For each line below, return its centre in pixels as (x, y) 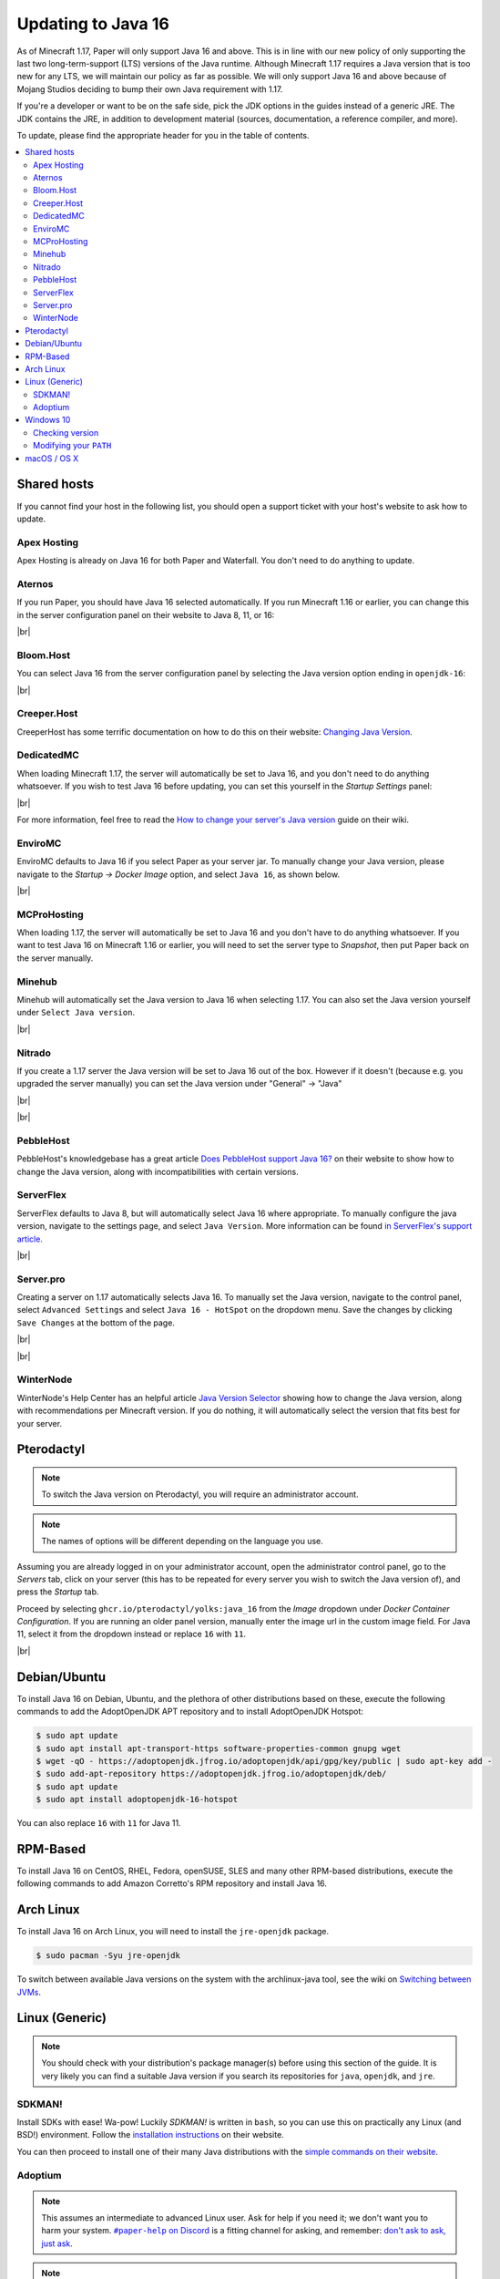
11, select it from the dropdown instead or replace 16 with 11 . (131, 1634)
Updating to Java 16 (93, 24)
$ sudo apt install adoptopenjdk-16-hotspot (137, 1799)
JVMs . (29, 1992)
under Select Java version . (76, 1013)
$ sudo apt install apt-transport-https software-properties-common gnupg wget (219, 1748)
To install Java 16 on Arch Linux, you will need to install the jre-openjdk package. (173, 1932)
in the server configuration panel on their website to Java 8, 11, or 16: (146, 614)
